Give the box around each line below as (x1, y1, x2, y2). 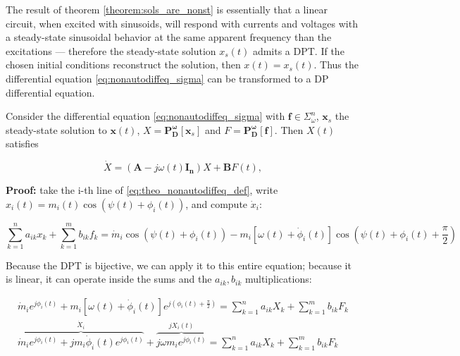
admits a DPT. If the (252, 43, 344, 58)
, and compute (185, 196, 248, 211)
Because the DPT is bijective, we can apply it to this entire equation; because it (6, 257, 352, 272)
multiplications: (244, 271, 312, 286)
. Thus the (313, 57, 359, 72)
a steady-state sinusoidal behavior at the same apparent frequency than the (6, 30, 332, 44)
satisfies (6, 136, 39, 151)
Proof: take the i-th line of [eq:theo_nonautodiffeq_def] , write (6, 183, 278, 197)
